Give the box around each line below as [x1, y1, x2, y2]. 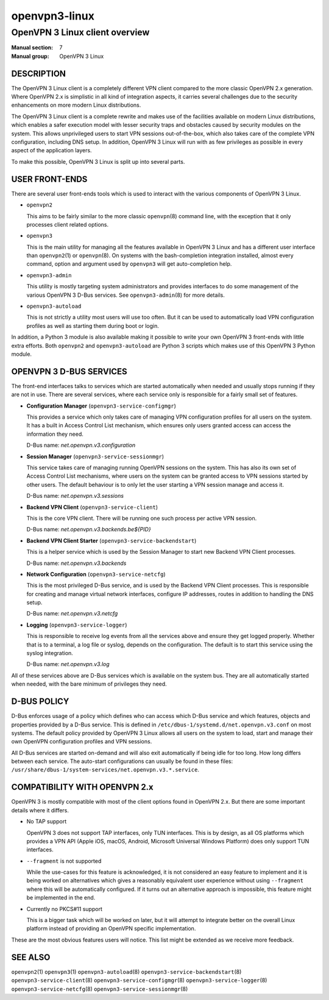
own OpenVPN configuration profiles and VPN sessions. [11, 738, 152, 745]
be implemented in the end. [26, 894, 96, 901]
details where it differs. [11, 806, 69, 814]
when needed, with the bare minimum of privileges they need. [11, 680, 167, 688]
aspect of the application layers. [11, 147, 92, 154]
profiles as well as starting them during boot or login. [26, 322, 160, 329]
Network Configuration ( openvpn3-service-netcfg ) [26, 570, 166, 578]
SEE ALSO [11, 952, 51, 962]
